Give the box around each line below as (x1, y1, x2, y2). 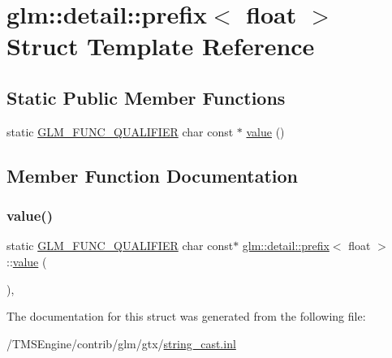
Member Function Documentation (6, 162, 299, 188)
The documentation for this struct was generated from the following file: (6, 308, 366, 325)
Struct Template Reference (6, 29, 315, 63)
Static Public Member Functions (6, 84, 286, 110)
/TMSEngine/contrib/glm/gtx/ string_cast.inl (6, 334, 236, 352)
